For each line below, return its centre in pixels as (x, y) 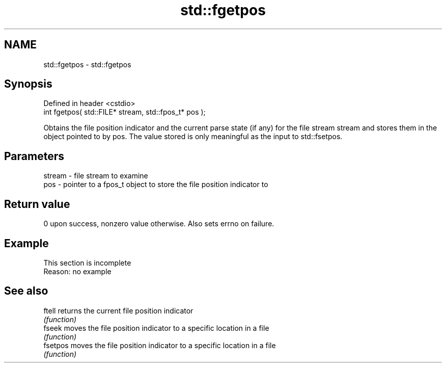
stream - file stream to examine (96, 176)
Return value (37, 204)
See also (26, 291)
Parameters (34, 156)
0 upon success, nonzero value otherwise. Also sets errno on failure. (159, 224)
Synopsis (28, 84)
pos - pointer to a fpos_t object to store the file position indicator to (156, 185)
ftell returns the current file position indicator (118, 310)
